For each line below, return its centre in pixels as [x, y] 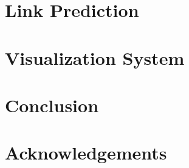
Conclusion [52, 105]
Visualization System [95, 57]
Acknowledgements [86, 153]
